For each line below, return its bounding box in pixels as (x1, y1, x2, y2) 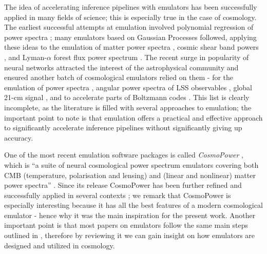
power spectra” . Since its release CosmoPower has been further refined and (4, 180, 242, 190)
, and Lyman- (4, 51, 47, 62)
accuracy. (4, 132, 33, 143)
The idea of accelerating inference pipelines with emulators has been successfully (4, 2, 257, 12)
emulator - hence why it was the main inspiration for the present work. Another (4, 209, 256, 220)
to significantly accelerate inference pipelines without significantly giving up (4, 122, 242, 133)
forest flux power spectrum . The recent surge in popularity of (53, 51, 249, 62)
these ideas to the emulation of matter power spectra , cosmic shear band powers (4, 42, 259, 52)
